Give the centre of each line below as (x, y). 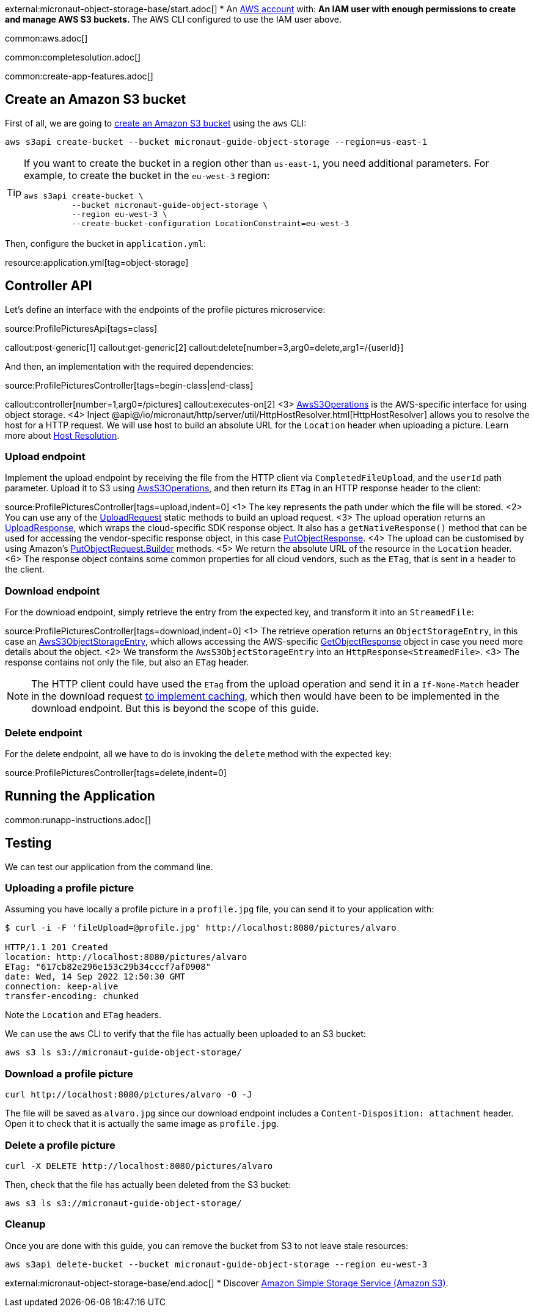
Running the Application (80, 796)
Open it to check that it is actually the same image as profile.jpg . (142, 1124)
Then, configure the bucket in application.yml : (105, 243)
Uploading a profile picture (70, 888)
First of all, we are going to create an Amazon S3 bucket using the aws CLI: (156, 123)
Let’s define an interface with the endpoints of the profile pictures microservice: (165, 309)
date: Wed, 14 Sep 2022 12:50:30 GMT (95, 977)
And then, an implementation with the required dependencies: (129, 366)
